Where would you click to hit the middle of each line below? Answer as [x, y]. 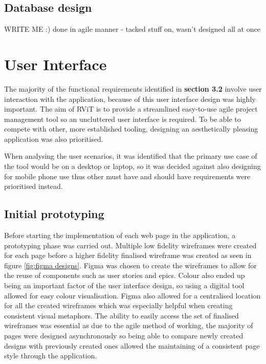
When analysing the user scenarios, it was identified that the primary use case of [131, 156]
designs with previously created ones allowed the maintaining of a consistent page [132, 345]
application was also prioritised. [54, 138]
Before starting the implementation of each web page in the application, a [120, 235]
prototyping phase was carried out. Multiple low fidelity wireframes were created [130, 245]
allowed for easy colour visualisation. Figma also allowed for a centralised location [132, 295]
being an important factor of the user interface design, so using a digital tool [124, 285]
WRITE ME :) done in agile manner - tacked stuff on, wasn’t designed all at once [132, 29]
